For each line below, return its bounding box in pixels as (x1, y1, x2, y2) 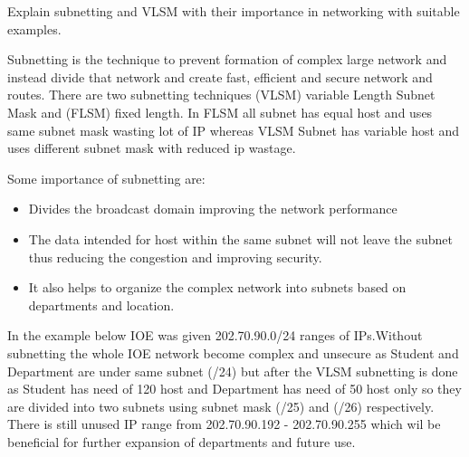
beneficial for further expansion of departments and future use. (7, 432, 356, 451)
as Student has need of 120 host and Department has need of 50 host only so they (7, 379, 462, 398)
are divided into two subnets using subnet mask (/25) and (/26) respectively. (7, 396, 435, 415)
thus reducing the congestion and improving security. (28, 247, 322, 266)
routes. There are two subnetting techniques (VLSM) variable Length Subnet (7, 85, 435, 104)
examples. (7, 19, 62, 38)
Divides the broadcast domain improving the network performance (28, 199, 397, 218)
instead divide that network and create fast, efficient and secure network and (7, 67, 433, 86)
